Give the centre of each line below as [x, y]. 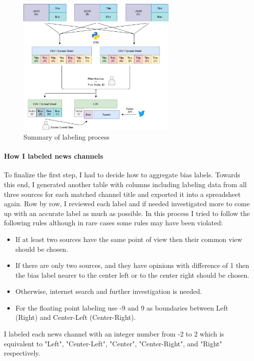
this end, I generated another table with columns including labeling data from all [125, 184]
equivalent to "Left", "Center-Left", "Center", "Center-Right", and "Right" [113, 343]
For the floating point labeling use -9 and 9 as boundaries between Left [122, 307]
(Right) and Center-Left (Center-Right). [75, 317]
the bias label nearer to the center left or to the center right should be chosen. [132, 275]
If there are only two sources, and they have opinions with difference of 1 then [132, 265]
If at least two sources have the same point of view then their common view [129, 239]
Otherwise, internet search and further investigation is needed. [109, 291]
